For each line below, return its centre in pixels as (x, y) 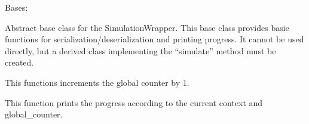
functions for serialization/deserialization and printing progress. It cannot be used (154, 39)
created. (19, 62)
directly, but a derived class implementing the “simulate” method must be (140, 50)
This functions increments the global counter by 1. (97, 82)
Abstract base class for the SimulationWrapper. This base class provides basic (147, 27)
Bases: (16, 7)
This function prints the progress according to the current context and (134, 102)
